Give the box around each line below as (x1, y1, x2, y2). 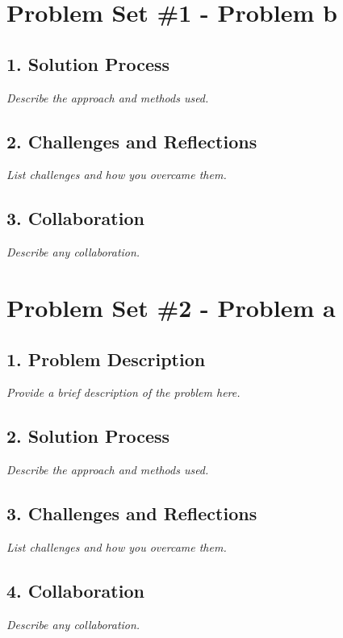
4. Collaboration (6, 578, 144, 603)
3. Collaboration (6, 206, 144, 231)
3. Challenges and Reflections (6, 501, 257, 526)
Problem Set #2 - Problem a (6, 290, 336, 323)
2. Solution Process (6, 423, 170, 448)
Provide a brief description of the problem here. (6, 384, 241, 401)
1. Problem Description (6, 346, 206, 371)
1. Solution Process (6, 51, 170, 76)
